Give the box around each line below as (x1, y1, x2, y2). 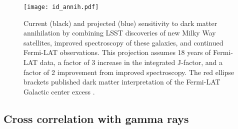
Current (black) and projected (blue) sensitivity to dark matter (23, 17, 217, 28)
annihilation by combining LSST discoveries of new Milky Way (23, 27, 216, 38)
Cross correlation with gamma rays (3, 110, 189, 126)
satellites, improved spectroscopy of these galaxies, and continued (23, 37, 223, 47)
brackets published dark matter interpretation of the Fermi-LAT (23, 76, 220, 87)
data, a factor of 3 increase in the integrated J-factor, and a (39, 57, 223, 67)
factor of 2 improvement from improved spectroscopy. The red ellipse (23, 66, 234, 77)
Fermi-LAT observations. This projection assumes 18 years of (23, 47, 211, 57)
